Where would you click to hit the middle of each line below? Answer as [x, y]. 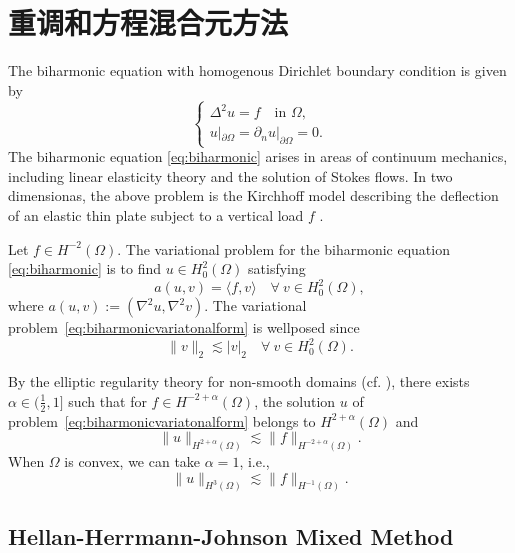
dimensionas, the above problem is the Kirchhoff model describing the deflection [253, 195]
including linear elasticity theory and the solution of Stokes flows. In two [230, 175]
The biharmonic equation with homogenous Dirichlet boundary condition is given [257, 70]
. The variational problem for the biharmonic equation [283, 248]
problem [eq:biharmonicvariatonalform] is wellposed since [184, 327]
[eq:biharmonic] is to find [84, 268]
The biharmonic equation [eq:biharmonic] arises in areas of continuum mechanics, [258, 156]
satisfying [277, 268]
